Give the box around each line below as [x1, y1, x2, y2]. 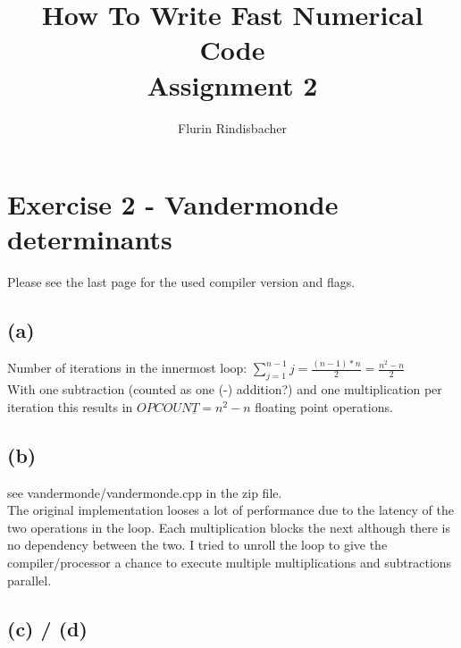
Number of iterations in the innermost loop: [7, 358, 247, 377]
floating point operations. [255, 397, 393, 416]
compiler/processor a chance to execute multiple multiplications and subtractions [7, 552, 452, 571]
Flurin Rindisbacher [178, 118, 287, 137]
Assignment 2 [147, 66, 318, 103]
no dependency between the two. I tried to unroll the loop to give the [7, 535, 388, 554]
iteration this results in [7, 397, 133, 416]
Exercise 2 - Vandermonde [7, 186, 339, 223]
